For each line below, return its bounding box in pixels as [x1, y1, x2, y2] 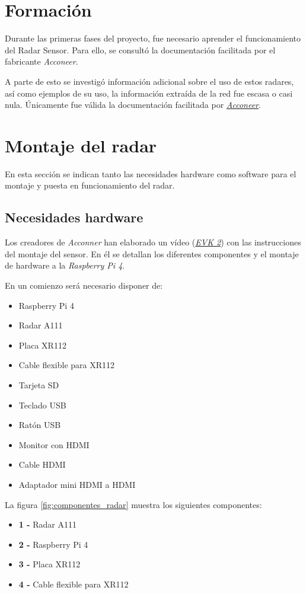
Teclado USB [18, 398, 66, 411]
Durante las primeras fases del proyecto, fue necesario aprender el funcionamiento [5, 32, 301, 44]
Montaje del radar [5, 133, 157, 157]
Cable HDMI [18, 458, 66, 471]
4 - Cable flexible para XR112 [18, 577, 129, 590]
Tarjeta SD [18, 378, 59, 391]
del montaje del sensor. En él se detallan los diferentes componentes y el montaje [5, 247, 299, 260]
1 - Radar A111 [18, 518, 76, 531]
